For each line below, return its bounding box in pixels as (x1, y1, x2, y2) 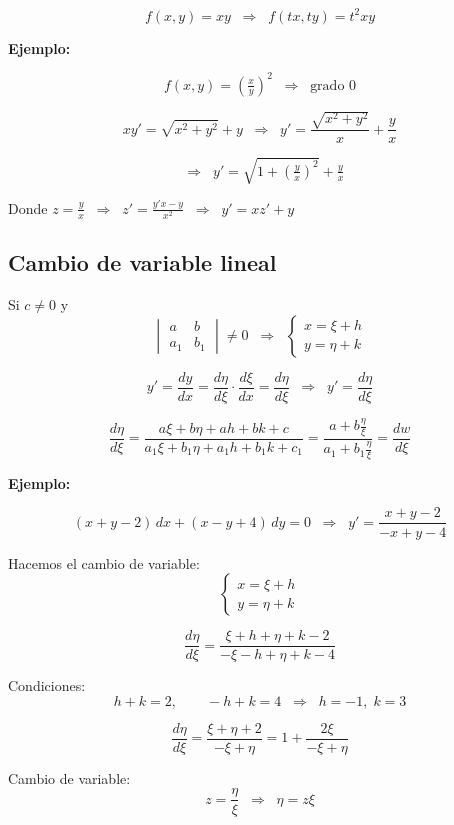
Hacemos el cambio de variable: (8, 552, 200, 573)
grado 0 (310, 78, 357, 93)
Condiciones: (8, 675, 86, 696)
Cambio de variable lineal (8, 247, 277, 278)
